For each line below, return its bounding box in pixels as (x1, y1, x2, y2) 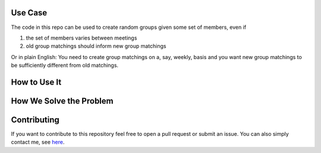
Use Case (11, 8, 48, 18)
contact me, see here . (11, 139, 65, 146)
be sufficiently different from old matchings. (11, 62, 119, 69)
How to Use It (11, 77, 62, 87)
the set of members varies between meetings (26, 34, 137, 41)
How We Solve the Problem (11, 96, 114, 106)
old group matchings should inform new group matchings (26, 43, 166, 50)
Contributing (11, 115, 59, 125)
